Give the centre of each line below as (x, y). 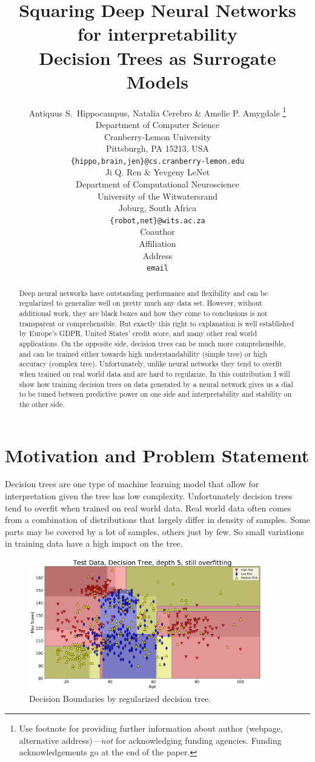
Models (157, 81)
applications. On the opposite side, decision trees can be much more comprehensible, (152, 343)
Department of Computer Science (157, 124)
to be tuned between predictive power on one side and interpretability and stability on (155, 394)
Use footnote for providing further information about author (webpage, (151, 728)
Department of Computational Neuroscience (157, 184)
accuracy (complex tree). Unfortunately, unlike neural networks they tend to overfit (151, 364)
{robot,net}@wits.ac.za (157, 221)
